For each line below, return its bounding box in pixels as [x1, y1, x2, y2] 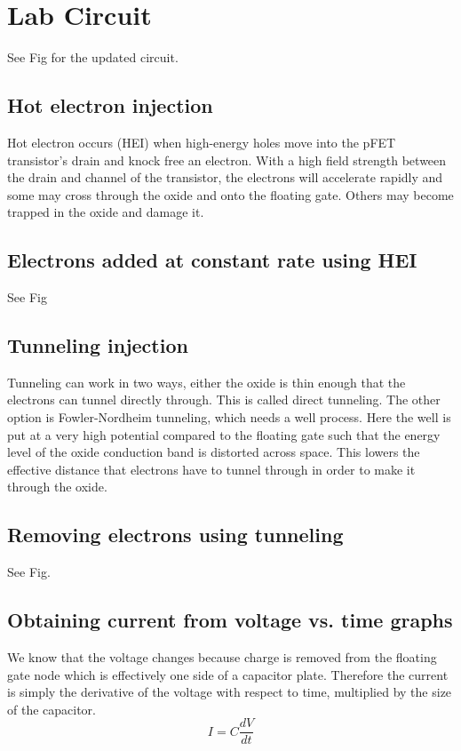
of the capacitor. [7, 699, 96, 718]
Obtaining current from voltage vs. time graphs [7, 606, 453, 634]
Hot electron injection [7, 92, 213, 119]
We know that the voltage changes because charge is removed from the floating [7, 648, 437, 667]
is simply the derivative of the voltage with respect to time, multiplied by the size [7, 683, 452, 701]
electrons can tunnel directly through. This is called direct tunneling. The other [7, 390, 441, 409]
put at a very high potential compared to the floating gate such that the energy [7, 425, 441, 443]
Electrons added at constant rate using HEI [7, 246, 417, 274]
